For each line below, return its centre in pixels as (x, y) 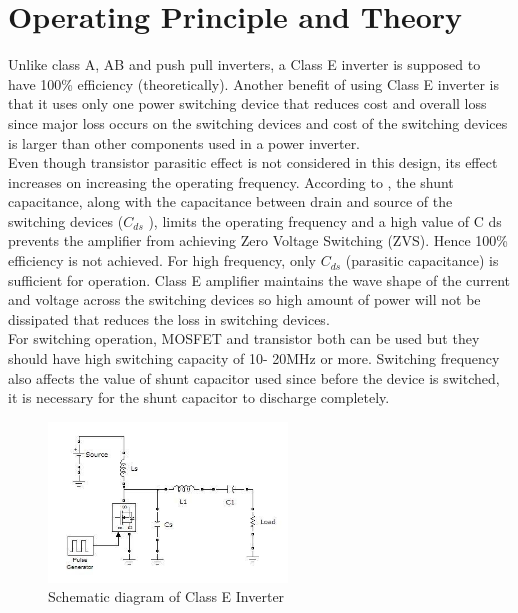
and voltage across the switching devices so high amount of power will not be (244, 299)
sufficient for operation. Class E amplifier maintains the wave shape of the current (259, 279)
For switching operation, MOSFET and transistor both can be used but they (244, 338)
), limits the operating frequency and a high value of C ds (325, 220)
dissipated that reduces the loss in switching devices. (169, 318)
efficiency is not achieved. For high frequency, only (162, 260)
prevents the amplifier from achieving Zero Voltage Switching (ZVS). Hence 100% (258, 240)
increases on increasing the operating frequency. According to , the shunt (231, 181)
